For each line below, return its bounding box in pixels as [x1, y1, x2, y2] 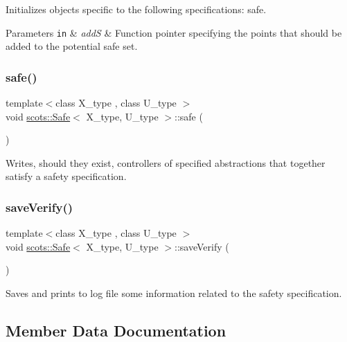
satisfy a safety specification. [6, 169, 127, 183]
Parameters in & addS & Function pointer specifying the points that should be [6, 25, 342, 39]
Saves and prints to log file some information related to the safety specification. [6, 286, 342, 300]
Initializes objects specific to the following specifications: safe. [6, 2, 267, 16]
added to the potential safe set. [6, 39, 138, 53]
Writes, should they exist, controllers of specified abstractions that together [6, 155, 326, 170]
